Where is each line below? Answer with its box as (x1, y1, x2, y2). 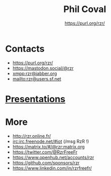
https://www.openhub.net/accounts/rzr (12, 154, 94, 160)
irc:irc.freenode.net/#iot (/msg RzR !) (12, 138, 89, 144)
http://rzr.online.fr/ (12, 133, 51, 139)
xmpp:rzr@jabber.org (12, 70, 57, 76)
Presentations (5, 93, 66, 105)
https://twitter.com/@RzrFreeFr (12, 149, 78, 155)
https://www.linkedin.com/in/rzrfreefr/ (12, 165, 92, 171)
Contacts (5, 43, 45, 54)
